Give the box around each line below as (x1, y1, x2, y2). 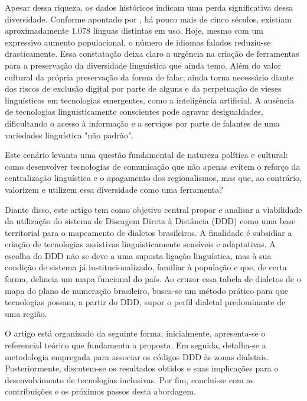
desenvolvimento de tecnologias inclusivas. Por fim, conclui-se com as (5, 373, 254, 386)
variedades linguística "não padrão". (5, 128, 134, 141)
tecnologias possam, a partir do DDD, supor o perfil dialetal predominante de (5, 296, 286, 308)
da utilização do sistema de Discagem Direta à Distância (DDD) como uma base (5, 215, 296, 227)
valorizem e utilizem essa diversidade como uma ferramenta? (5, 183, 223, 195)
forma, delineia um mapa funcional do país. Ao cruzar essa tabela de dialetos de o (5, 273, 301, 285)
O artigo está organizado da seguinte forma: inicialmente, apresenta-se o (5, 327, 266, 339)
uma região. (5, 307, 47, 319)
